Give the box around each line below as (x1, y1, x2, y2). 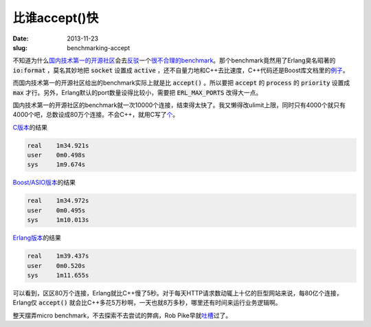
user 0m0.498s (27, 151, 86, 159)
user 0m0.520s (27, 262, 86, 269)
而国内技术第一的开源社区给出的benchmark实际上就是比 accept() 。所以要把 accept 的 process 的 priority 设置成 (12, 79, 350, 87)
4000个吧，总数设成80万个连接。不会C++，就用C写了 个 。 (12, 111, 179, 119)
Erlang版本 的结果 (12, 234, 62, 242)
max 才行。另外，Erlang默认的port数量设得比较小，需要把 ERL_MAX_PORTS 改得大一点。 (12, 88, 262, 96)
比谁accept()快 (12, 10, 99, 25)
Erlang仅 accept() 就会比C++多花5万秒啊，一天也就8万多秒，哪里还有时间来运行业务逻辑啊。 (12, 299, 282, 307)
